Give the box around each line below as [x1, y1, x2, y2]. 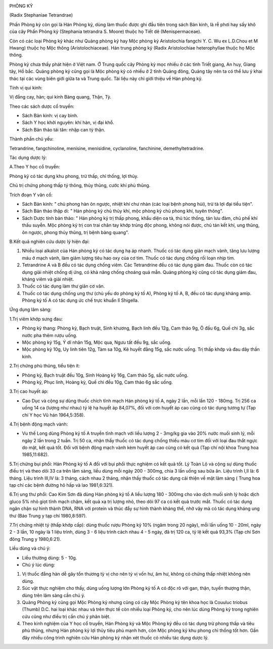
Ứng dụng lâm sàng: [9, 306, 52, 313]
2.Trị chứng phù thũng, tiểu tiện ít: [9, 363, 80, 369]
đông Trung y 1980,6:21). [9, 536, 62, 542]
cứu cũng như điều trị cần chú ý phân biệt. [22, 613, 111, 619]
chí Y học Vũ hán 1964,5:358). [22, 412, 85, 418]
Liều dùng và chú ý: [9, 545, 51, 551]
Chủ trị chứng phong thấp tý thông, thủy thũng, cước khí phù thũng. [9, 182, 151, 189]
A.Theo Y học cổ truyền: [9, 164, 60, 170]
